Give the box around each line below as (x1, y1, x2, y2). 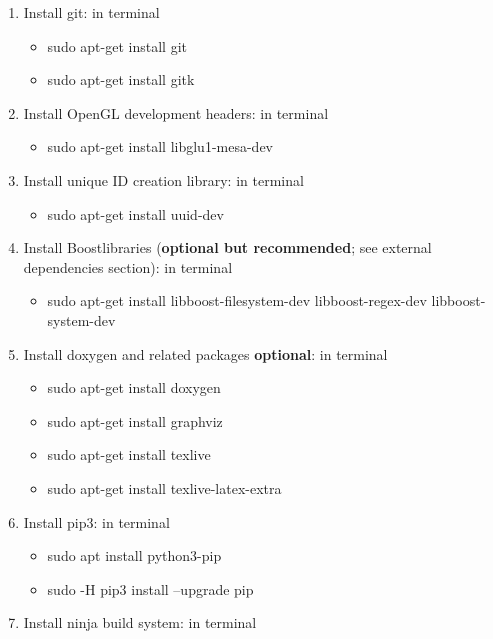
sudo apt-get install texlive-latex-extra (47, 477, 282, 498)
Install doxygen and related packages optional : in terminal (23, 343, 388, 364)
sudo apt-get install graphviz (47, 410, 223, 431)
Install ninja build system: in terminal (23, 612, 257, 633)
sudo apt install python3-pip (47, 545, 222, 566)
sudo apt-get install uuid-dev (47, 203, 224, 224)
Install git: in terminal (23, 2, 160, 22)
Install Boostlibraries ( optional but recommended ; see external (23, 237, 432, 258)
